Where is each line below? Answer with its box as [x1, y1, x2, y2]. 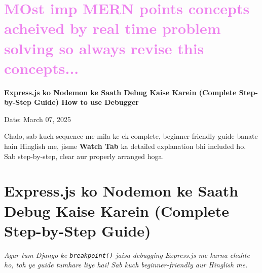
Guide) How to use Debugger [34, 97, 139, 107]
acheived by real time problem [4, 18, 221, 38]
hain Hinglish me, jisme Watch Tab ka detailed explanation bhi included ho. [4, 141, 246, 151]
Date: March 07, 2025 [4, 113, 71, 124]
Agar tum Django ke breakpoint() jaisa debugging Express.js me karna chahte [4, 249, 250, 260]
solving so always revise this [4, 37, 204, 58]
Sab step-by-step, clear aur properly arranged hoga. [4, 150, 164, 161]
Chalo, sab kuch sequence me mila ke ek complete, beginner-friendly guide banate [4, 131, 258, 141]
